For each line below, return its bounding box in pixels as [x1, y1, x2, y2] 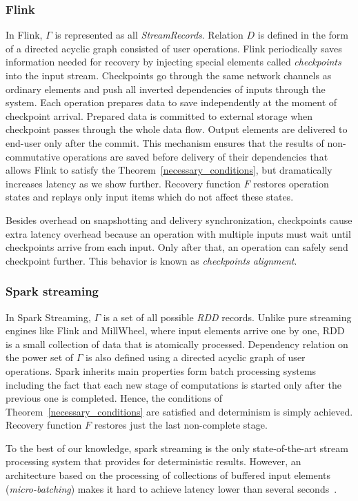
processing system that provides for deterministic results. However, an [6, 454, 301, 469]
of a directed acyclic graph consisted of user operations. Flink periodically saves [6, 41, 342, 55]
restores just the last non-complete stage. [94, 418, 268, 432]
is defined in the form [257, 28, 348, 42]
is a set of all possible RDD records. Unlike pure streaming [103, 309, 352, 324]
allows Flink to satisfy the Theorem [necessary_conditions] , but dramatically [6, 163, 332, 177]
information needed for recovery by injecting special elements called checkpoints [6, 54, 341, 69]
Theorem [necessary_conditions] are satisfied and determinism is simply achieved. [6, 404, 353, 418]
